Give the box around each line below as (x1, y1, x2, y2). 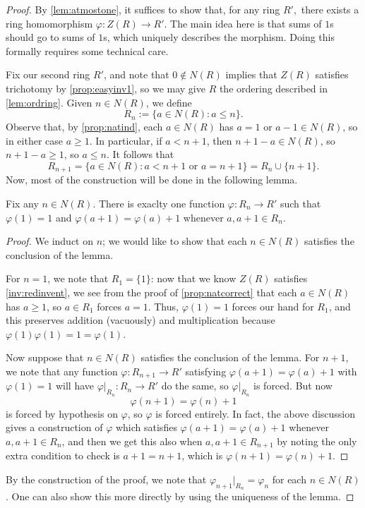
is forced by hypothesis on (6, 406, 118, 421)
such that (280, 195, 321, 210)
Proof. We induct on (6, 234, 94, 248)
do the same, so (161, 378, 229, 393)
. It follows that (106, 147, 174, 162)
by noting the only (277, 433, 357, 448)
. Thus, (148, 298, 179, 313)
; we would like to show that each (102, 234, 247, 248)
